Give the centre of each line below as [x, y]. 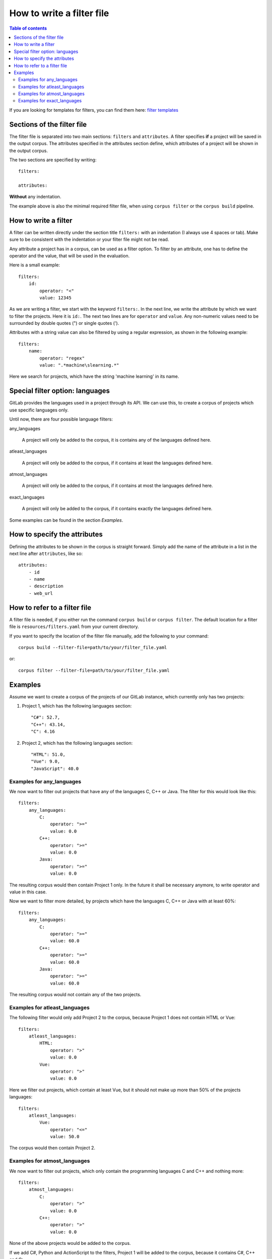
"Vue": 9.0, [46, 761]
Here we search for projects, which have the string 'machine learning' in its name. [94, 376]
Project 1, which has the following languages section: [77, 706]
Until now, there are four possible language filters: [61, 419]
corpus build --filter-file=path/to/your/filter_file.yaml [93, 647]
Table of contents [28, 28]
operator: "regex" [62, 358]
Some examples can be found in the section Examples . [66, 520]
